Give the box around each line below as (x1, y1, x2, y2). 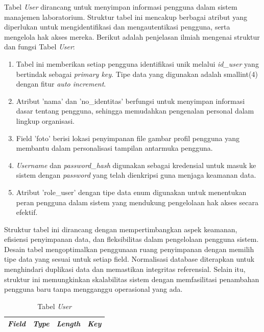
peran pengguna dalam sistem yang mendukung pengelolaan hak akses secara (16, 197, 258, 207)
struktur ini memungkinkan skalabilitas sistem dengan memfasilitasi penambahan (4, 273, 259, 284)
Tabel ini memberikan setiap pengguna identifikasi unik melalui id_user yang (16, 58, 259, 69)
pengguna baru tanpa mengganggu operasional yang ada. (4, 284, 183, 294)
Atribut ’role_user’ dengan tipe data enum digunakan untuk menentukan (16, 186, 247, 197)
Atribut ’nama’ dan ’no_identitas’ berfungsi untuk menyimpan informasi (16, 95, 245, 106)
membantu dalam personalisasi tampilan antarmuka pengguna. (16, 143, 213, 153)
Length (56, 318, 81, 329)
